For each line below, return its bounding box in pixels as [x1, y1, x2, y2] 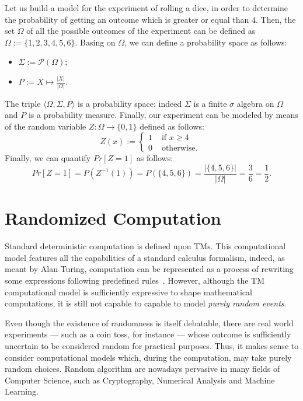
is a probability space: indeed [77, 97, 182, 109]
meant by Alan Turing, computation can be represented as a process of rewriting [5, 263, 294, 275]
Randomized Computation [5, 206, 221, 230]
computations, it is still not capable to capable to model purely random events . [5, 297, 287, 309]
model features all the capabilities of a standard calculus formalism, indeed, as [5, 251, 285, 263]
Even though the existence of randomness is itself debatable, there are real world [5, 316, 294, 329]
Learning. [5, 385, 39, 397]
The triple [5, 97, 41, 109]
